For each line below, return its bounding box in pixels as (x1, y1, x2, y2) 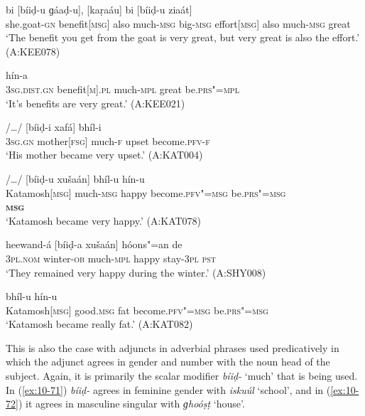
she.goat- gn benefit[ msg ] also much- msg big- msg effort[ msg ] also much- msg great (6, 16, 351, 31)
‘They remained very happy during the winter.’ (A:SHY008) (6, 265, 266, 279)
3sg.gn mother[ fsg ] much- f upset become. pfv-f (6, 133, 210, 148)
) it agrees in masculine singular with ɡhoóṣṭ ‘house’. (18, 396, 245, 411)
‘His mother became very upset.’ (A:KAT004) (6, 147, 203, 162)
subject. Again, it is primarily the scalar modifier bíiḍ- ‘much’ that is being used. (6, 368, 358, 383)
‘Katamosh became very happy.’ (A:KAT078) (6, 213, 202, 228)
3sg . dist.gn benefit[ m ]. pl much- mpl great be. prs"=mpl (6, 81, 239, 96)
